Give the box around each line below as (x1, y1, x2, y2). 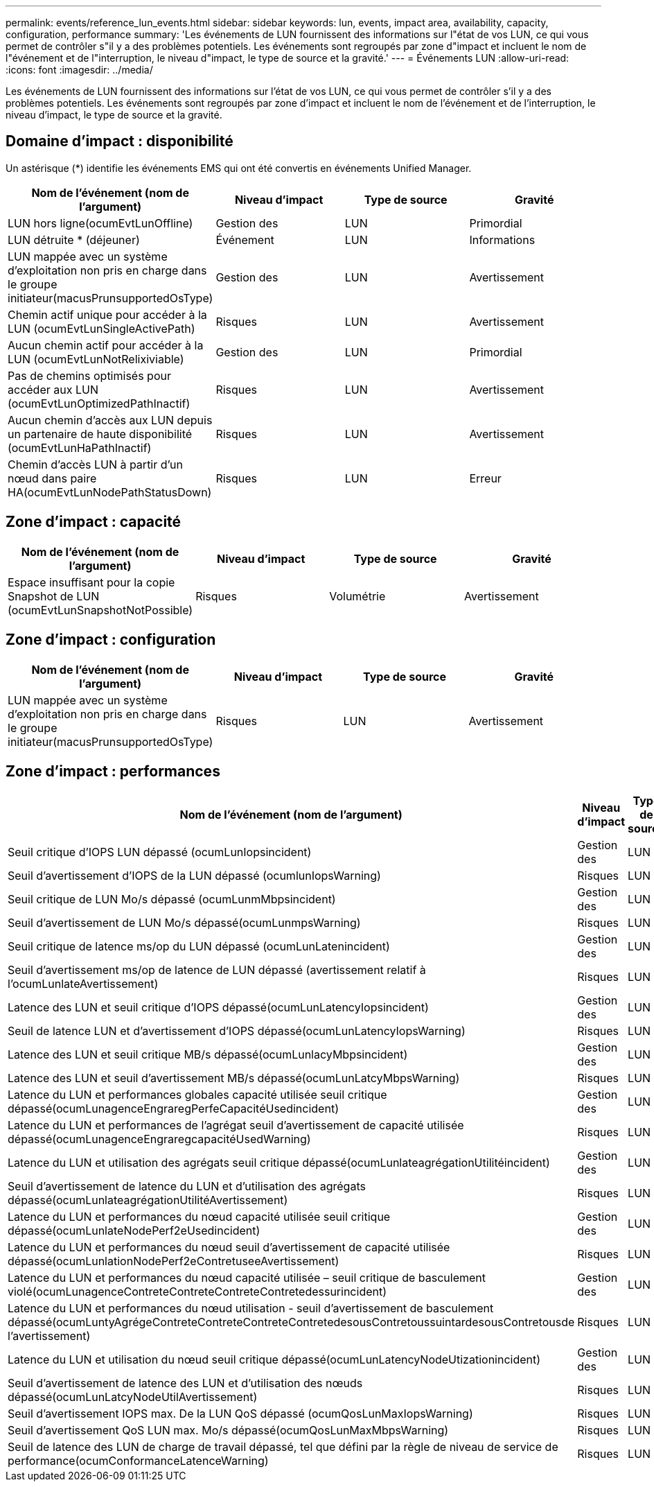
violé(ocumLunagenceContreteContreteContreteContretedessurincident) (8, 1285, 387, 1299)
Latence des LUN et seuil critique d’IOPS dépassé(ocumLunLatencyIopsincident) (8, 1000, 429, 1015)
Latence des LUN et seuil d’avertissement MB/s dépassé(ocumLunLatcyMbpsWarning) (8, 1071, 460, 1086)
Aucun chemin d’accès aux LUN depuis (8, 412, 213, 427)
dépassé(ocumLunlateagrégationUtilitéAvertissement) (8, 1193, 288, 1208)
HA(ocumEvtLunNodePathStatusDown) (8, 485, 212, 499)
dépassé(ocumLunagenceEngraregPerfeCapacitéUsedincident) (8, 1102, 339, 1116)
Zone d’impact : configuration (6, 631, 216, 649)
